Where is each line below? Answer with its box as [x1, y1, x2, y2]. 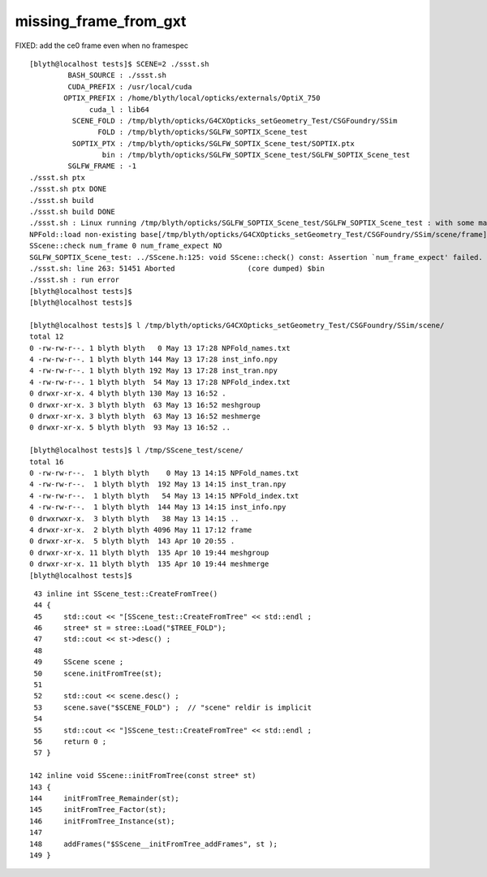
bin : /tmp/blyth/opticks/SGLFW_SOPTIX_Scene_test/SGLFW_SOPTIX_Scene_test [101, 150, 411, 160]
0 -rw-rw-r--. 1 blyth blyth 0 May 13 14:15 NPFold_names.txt [29, 469, 300, 477]
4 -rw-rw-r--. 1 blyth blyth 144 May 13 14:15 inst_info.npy [29, 503, 287, 512]
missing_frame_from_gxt [15, 12, 187, 30]
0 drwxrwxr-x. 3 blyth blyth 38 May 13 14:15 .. [29, 514, 239, 523]
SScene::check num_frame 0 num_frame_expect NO [29, 241, 222, 251]
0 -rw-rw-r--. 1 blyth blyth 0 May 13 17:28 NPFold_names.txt [29, 343, 291, 352]
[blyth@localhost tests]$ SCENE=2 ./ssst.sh [29, 59, 210, 68]
